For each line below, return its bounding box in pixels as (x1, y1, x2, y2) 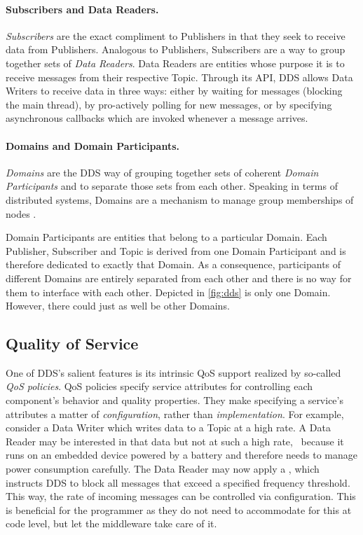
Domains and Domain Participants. (6, 138, 179, 153)
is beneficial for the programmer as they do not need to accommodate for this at (6, 502, 352, 517)
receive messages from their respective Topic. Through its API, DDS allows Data (6, 69, 353, 84)
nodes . (6, 206, 36, 221)
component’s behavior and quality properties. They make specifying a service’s (6, 393, 343, 408)
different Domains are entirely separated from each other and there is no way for (6, 270, 352, 285)
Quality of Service (6, 333, 139, 354)
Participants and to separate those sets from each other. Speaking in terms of (6, 179, 338, 193)
